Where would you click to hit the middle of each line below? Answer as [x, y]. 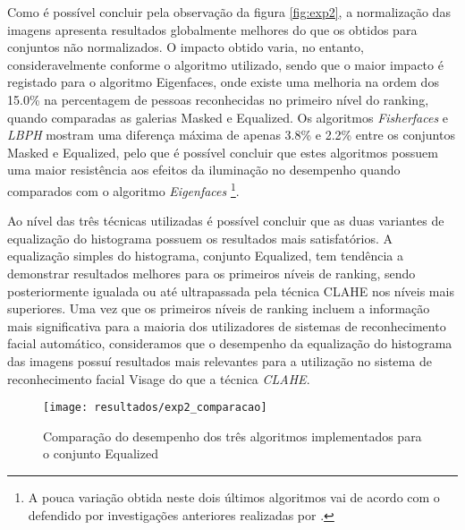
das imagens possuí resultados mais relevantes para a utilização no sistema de [220, 360]
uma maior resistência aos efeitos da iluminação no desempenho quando [204, 170]
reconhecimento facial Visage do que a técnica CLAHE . [159, 378]
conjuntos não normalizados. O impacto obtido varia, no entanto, [186, 47]
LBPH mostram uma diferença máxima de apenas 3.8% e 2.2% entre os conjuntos [231, 135]
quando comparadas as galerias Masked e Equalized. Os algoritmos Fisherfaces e [228, 117]
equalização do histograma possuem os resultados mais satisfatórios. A [200, 238]
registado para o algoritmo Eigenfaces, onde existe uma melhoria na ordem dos [223, 82]
